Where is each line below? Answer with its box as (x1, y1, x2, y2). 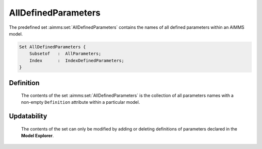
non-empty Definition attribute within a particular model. (21, 99, 140, 105)
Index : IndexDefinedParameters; (29, 57, 125, 63)
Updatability (9, 112, 48, 120)
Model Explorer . (21, 133, 54, 139)
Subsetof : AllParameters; (29, 51, 101, 56)
